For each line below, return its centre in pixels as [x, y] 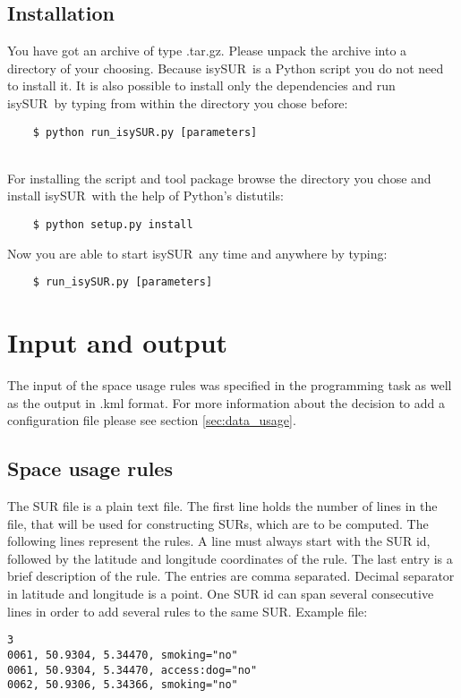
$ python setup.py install [113, 225]
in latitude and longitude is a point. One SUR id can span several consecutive [221, 593]
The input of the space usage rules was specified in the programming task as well [230, 385]
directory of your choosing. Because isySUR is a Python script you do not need [226, 68]
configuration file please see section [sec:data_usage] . [152, 420]
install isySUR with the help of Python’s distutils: [145, 196]
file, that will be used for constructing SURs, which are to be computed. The [218, 523]
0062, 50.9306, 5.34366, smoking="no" [123, 685]
